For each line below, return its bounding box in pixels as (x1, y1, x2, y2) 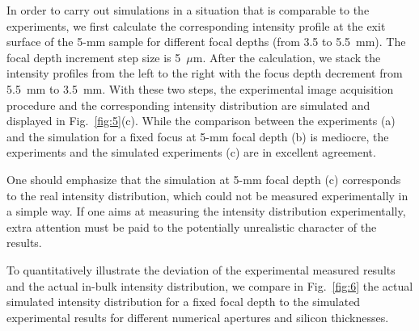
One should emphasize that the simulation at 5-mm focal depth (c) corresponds (6, 170, 401, 187)
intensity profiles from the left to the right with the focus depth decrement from (6, 65, 403, 82)
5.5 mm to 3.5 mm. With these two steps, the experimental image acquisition (6, 80, 394, 97)
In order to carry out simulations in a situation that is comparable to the (6, 2, 370, 18)
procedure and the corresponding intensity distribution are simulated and (6, 96, 370, 113)
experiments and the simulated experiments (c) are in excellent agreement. (6, 144, 376, 161)
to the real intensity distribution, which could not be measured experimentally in (6, 186, 408, 203)
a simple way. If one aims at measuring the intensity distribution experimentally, (6, 203, 406, 220)
